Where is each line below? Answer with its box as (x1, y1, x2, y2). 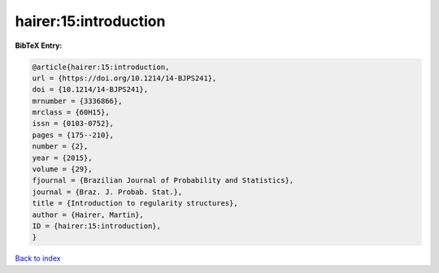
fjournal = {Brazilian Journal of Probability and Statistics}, (32, 175, 294, 185)
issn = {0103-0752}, (32, 119, 114, 128)
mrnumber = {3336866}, (32, 96, 123, 106)
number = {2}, (32, 142, 89, 151)
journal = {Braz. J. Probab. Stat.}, (32, 187, 183, 197)
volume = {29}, (32, 165, 93, 174)
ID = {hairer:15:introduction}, (32, 222, 162, 231)
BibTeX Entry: (15, 41, 63, 50)
